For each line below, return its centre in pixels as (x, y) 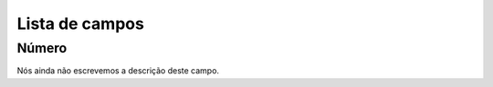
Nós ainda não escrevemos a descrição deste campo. (118, 71)
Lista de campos (81, 24)
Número (42, 48)
